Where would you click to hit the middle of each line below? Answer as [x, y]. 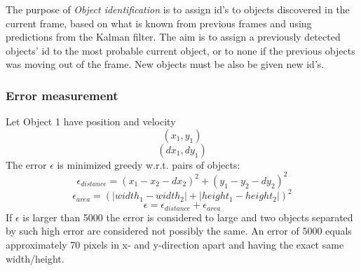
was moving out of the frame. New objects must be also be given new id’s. [165, 64]
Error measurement [62, 95]
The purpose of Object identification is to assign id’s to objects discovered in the [178, 9]
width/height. [35, 258]
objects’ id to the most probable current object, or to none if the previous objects [180, 50]
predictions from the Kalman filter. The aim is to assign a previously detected [173, 37]
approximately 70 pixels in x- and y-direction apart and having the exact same [175, 245]
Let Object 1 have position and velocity [91, 121]
